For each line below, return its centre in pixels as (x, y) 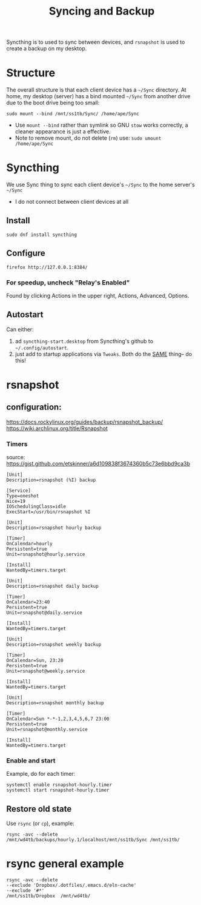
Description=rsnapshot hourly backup (54, 528)
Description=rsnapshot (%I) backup (51, 480)
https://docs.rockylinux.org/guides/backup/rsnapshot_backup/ (85, 422)
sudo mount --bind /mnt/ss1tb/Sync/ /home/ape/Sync (73, 114)
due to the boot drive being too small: (53, 103)
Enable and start (31, 761)
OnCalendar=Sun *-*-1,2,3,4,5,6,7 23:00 (58, 719)
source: (16, 457)
